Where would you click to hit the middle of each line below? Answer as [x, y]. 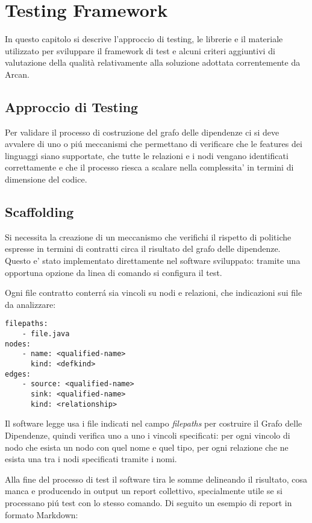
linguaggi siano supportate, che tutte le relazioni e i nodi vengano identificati [147, 155]
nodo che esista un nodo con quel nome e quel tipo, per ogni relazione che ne [147, 447]
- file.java [46, 334]
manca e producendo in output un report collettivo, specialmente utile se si [144, 491]
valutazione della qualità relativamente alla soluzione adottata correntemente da [153, 62]
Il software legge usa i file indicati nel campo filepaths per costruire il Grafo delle [154, 423]
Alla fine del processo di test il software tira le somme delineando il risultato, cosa [156, 479]
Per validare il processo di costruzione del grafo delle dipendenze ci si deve [142, 132]
